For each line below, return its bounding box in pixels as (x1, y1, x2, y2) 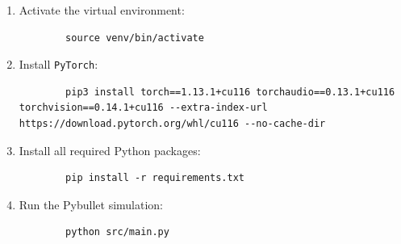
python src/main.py (65, 226, 169, 238)
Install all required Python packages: (19, 141, 201, 158)
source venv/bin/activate (65, 32, 204, 44)
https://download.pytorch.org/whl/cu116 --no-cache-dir (19, 118, 326, 130)
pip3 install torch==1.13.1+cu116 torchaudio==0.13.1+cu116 (65, 86, 395, 98)
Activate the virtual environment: (19, 2, 185, 18)
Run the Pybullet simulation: (19, 196, 164, 212)
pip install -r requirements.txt (65, 172, 244, 184)
